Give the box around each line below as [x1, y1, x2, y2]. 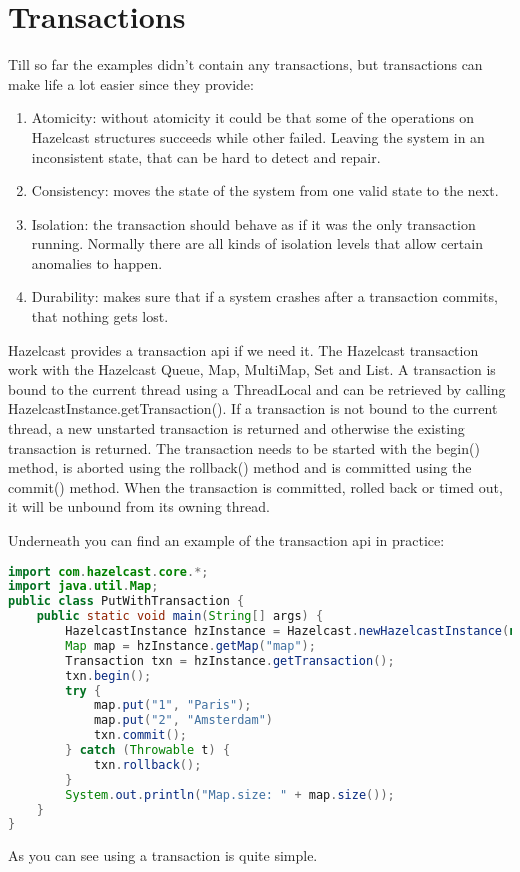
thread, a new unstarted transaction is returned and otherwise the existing [8, 418, 465, 439]
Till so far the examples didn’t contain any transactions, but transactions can [8, 54, 483, 75]
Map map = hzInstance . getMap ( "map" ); [65, 638, 316, 653]
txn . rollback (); [93, 757, 202, 772]
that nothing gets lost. [31, 306, 169, 327]
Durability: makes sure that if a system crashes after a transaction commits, [31, 286, 498, 307]
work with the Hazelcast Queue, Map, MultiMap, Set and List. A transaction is [8, 359, 496, 380]
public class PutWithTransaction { [8, 594, 245, 609]
